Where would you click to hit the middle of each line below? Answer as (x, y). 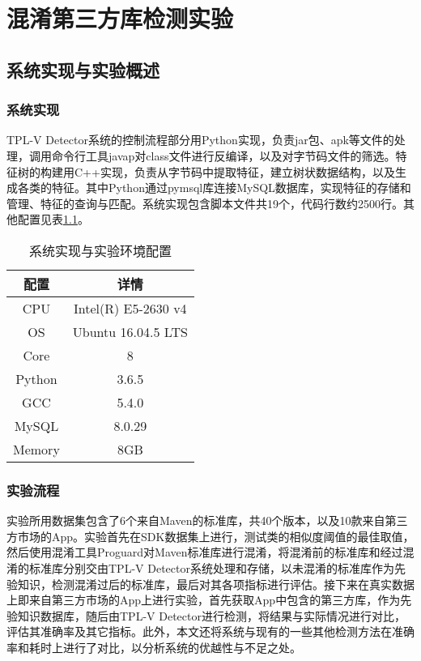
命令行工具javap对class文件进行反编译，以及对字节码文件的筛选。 (223, 155)
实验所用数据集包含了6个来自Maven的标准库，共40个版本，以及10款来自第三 (207, 520)
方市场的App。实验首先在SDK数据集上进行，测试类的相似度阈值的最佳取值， (210, 536)
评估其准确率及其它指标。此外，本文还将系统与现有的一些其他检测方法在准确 (210, 631)
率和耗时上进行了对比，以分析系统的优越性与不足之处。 (154, 647)
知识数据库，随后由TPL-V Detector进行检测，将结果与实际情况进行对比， (211, 615)
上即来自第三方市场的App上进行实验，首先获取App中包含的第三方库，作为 (204, 600)
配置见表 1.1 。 (53, 219)
